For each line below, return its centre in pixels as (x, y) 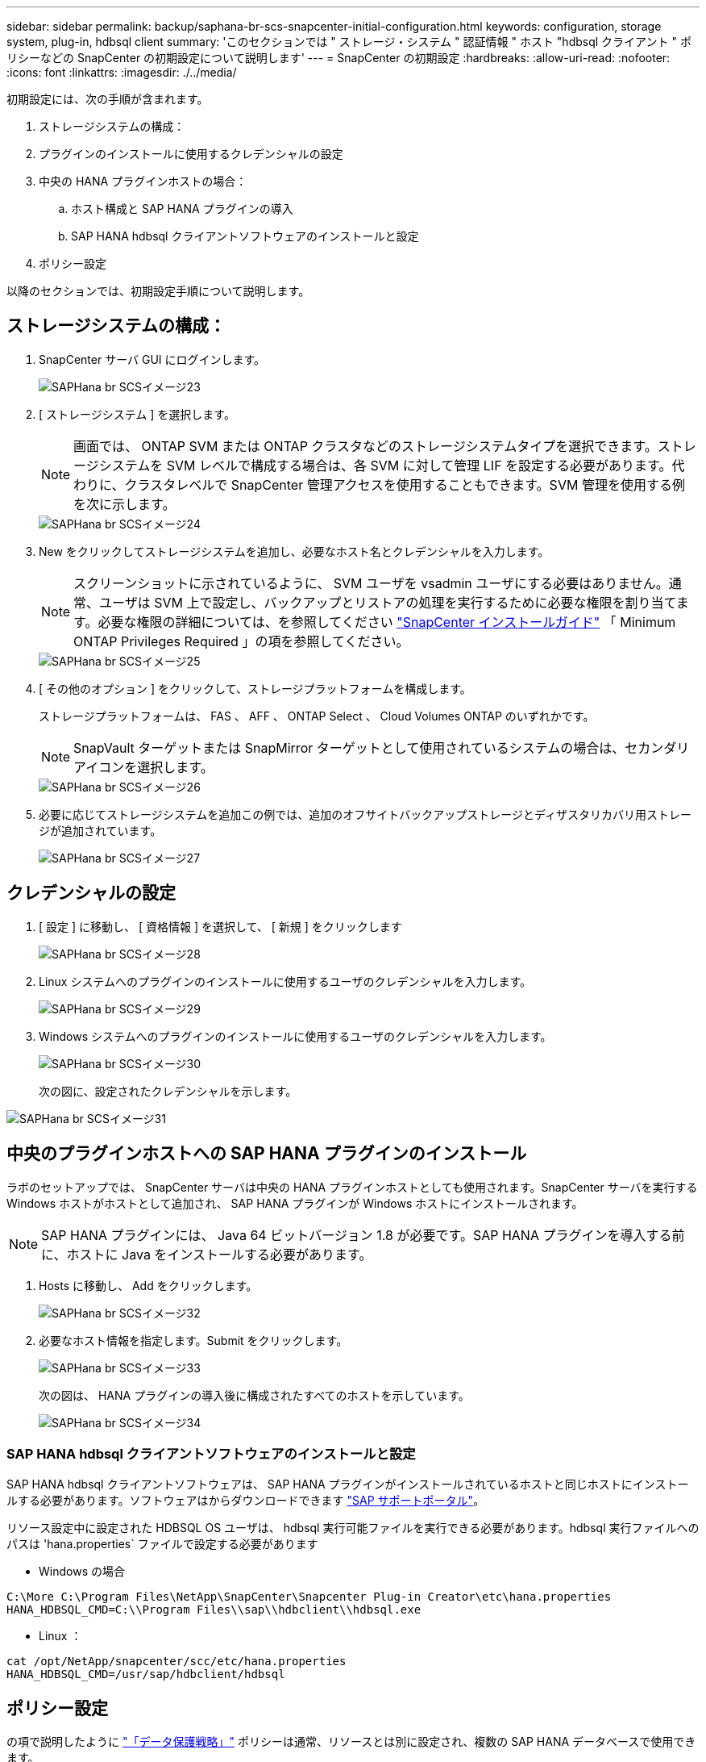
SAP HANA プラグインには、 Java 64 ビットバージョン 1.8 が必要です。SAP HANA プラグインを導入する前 (363, 1235)
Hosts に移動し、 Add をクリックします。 (148, 1285)
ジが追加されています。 (100, 830)
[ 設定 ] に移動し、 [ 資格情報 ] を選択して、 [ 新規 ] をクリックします (220, 926)
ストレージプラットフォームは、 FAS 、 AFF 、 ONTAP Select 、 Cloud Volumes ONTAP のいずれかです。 (317, 716)
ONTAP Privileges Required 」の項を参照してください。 (241, 641)
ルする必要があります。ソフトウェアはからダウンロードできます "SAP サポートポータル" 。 (246, 1501)
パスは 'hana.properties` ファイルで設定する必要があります (162, 1544)
